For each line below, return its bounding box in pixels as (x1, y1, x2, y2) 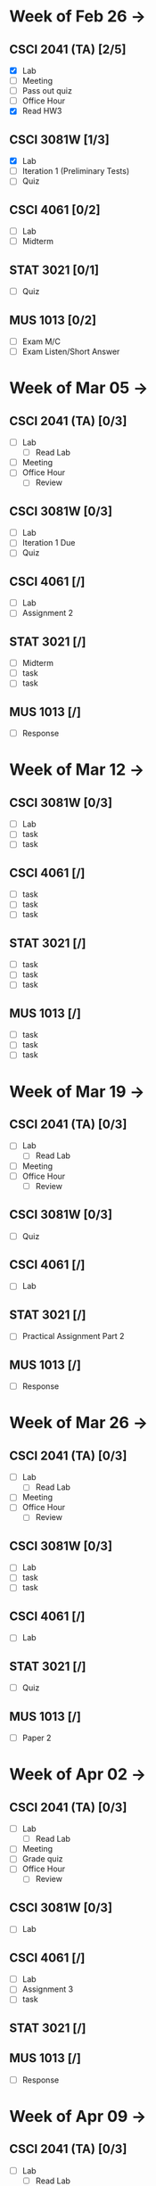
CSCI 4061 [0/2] (9, 202, 101, 218)
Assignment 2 (21, 608, 74, 619)
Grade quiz (21, 1853, 64, 1864)
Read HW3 (21, 105, 62, 117)
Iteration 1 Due (21, 538, 76, 548)
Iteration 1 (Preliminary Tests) (21, 166, 130, 177)
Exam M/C (21, 336, 61, 347)
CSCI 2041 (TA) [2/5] (9, 42, 127, 57)
